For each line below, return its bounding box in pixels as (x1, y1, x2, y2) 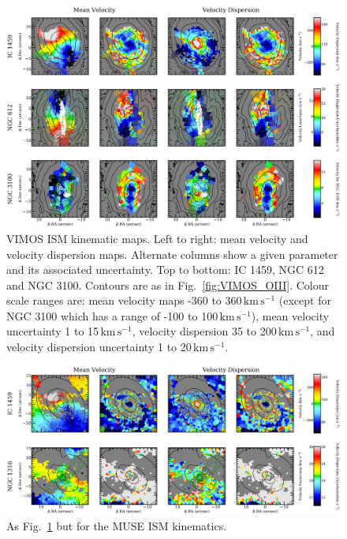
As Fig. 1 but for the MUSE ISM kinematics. (6, 517, 227, 533)
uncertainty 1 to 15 (6, 323, 99, 339)
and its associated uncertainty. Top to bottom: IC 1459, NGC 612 (6, 261, 324, 278)
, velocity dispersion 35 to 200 (132, 323, 277, 339)
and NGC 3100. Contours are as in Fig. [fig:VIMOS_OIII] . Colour (6, 276, 329, 293)
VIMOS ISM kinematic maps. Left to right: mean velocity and (6, 230, 308, 246)
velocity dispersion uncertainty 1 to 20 (6, 339, 192, 355)
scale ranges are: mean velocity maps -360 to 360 (6, 292, 242, 309)
